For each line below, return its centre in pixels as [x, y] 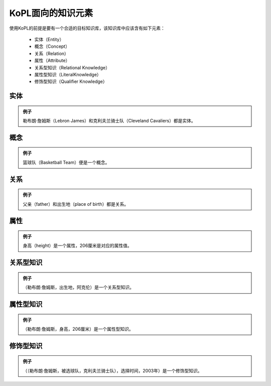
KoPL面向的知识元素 [51, 13]
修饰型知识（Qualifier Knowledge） [71, 82]
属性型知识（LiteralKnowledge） [68, 74]
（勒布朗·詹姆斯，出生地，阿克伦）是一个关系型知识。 [79, 287]
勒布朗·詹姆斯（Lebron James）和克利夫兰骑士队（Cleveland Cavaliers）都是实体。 [109, 121]
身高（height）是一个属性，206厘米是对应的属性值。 [78, 245]
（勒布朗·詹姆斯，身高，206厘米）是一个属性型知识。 [78, 329]
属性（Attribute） [52, 61]
